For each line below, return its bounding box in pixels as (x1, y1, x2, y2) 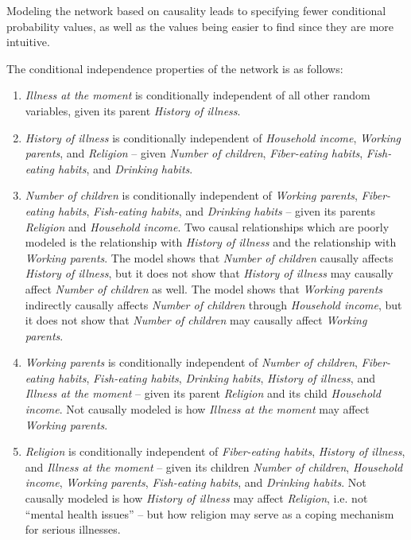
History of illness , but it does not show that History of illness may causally (25, 265, 394, 282)
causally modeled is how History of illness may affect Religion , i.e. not (25, 490, 368, 507)
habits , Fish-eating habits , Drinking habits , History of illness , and (57, 369, 375, 386)
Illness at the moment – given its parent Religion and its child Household (25, 385, 381, 402)
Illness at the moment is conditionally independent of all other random (25, 87, 370, 103)
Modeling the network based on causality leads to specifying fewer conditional (6, 2, 386, 18)
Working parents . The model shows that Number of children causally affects (25, 249, 394, 266)
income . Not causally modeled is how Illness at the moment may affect (25, 401, 370, 418)
